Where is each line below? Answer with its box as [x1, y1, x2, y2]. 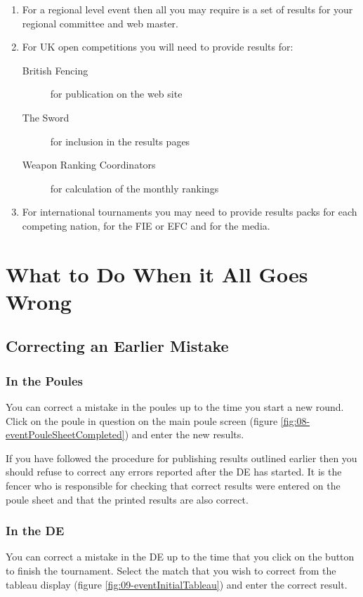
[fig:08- [280, 413, 310, 428]
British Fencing [22, 63, 88, 77]
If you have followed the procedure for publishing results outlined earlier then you [6, 450, 357, 465]
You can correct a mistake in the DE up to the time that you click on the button [6, 549, 355, 564]
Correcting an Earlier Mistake [6, 335, 229, 357]
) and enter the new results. [124, 427, 244, 442]
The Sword [22, 110, 70, 124]
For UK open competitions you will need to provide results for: [22, 39, 293, 54]
